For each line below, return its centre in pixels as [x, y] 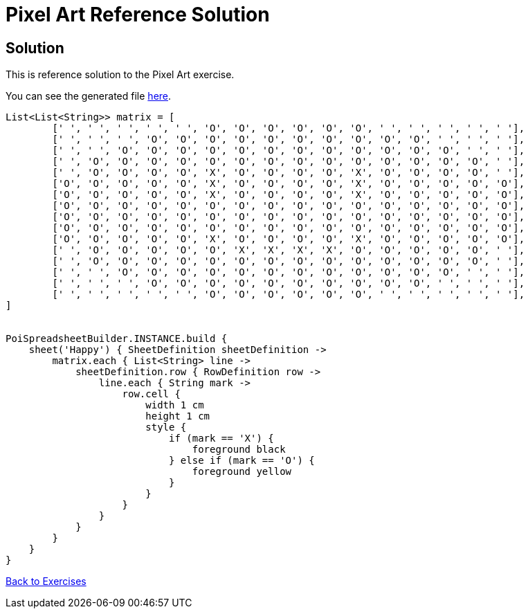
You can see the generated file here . [89, 96]
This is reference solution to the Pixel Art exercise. [120, 75]
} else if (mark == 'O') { [242, 461]
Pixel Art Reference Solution [138, 15]
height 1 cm [178, 416]
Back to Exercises [46, 581]
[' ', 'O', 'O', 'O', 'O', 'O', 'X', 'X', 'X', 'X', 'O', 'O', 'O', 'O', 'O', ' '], [289, 250]
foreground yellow [242, 472]
